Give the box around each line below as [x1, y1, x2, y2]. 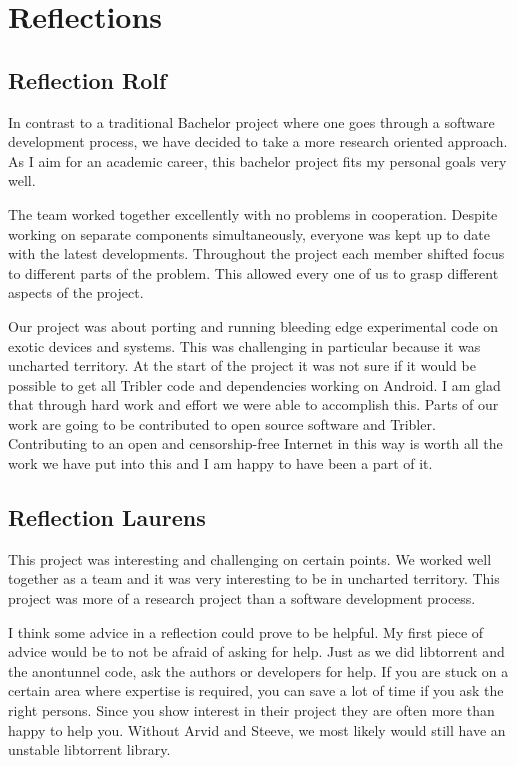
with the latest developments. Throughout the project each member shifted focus [8, 243, 505, 264]
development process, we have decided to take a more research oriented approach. [8, 131, 508, 152]
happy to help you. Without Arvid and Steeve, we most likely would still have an [8, 719, 506, 740]
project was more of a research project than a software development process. [8, 588, 476, 609]
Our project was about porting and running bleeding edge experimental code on [8, 315, 498, 336]
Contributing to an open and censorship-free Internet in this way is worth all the [8, 433, 503, 454]
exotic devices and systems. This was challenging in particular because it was [8, 335, 481, 356]
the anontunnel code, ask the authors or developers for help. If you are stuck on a [8, 660, 509, 681]
